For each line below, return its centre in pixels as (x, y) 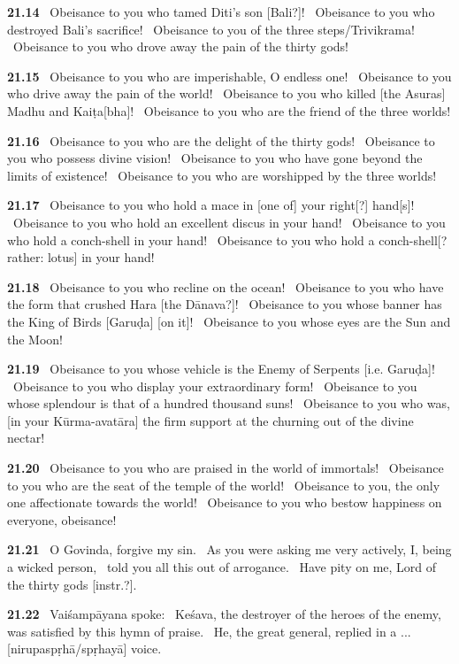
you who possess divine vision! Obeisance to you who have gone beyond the (215, 158)
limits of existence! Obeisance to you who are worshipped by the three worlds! (222, 175)
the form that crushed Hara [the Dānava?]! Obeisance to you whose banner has (225, 304)
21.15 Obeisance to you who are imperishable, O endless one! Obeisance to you (229, 76)
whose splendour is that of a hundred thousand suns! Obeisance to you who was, (229, 403)
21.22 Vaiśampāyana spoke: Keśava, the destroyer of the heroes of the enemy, (224, 614)
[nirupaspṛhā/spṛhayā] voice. (84, 649)
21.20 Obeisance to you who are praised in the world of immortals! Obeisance (226, 468)
